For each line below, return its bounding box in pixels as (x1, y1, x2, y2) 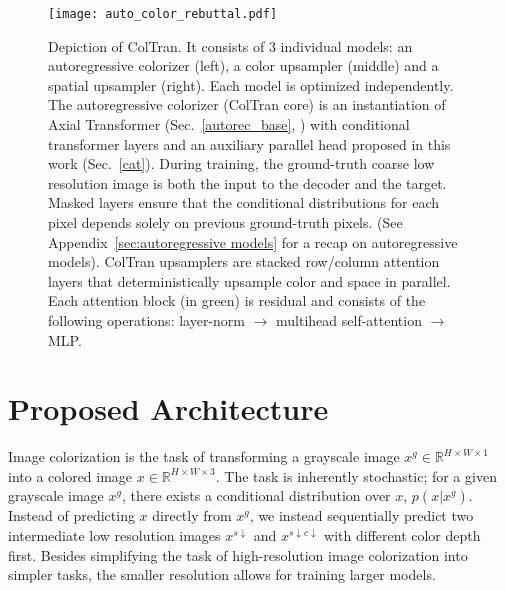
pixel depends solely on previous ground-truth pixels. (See (48, 212, 403, 232)
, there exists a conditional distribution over (121, 485, 391, 506)
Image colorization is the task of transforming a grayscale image (8, 446, 400, 467)
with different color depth (324, 525, 481, 546)
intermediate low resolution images (8, 525, 221, 546)
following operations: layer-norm (48, 309, 245, 330)
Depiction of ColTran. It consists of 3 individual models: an (48, 35, 413, 56)
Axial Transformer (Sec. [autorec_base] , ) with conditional (48, 114, 410, 135)
